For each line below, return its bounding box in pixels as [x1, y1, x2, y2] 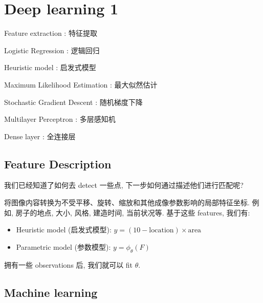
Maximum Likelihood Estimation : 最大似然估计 [4, 79, 158, 90]
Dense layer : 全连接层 [4, 131, 76, 141]
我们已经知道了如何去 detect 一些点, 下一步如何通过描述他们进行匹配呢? [4, 180, 244, 190]
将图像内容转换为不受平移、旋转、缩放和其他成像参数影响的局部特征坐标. [4, 197, 250, 208]
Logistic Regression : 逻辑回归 [4, 45, 100, 55]
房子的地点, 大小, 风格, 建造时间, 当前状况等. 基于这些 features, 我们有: [15, 207, 250, 218]
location [149, 227, 174, 234]
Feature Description [4, 156, 112, 171]
